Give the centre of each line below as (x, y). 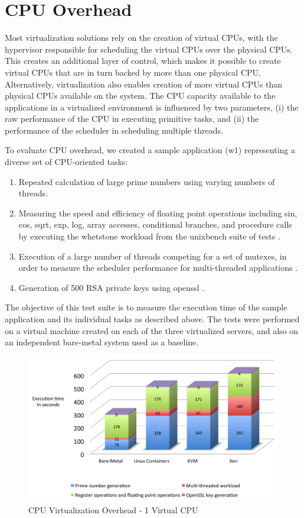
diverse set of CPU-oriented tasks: (66, 162)
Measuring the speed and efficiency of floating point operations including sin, (158, 213)
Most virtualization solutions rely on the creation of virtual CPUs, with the (141, 38)
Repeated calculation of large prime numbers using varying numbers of (147, 181)
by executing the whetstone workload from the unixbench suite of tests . (149, 236)
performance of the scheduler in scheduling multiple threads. (114, 130)
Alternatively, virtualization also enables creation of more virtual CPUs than (144, 84)
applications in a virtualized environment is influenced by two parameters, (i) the (152, 107)
